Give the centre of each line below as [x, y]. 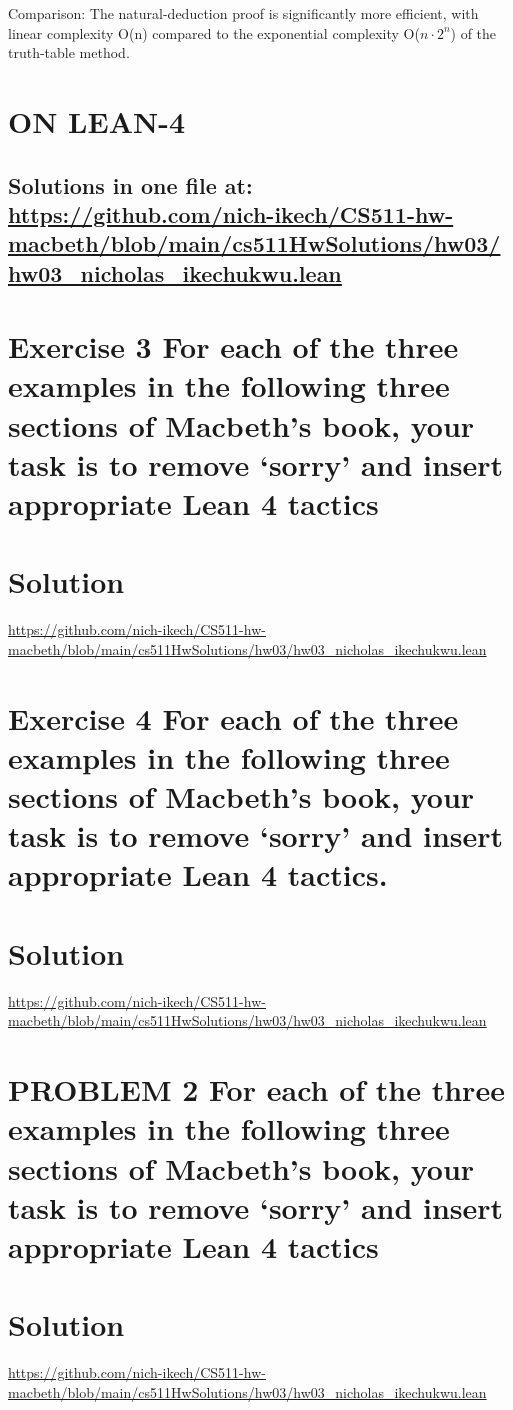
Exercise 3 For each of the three [233, 346]
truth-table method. [69, 52]
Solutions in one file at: [130, 184]
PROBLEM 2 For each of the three [256, 1089]
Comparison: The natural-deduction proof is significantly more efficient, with [243, 13]
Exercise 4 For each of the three [233, 717]
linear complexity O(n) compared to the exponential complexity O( [214, 32]
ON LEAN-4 [97, 120]
